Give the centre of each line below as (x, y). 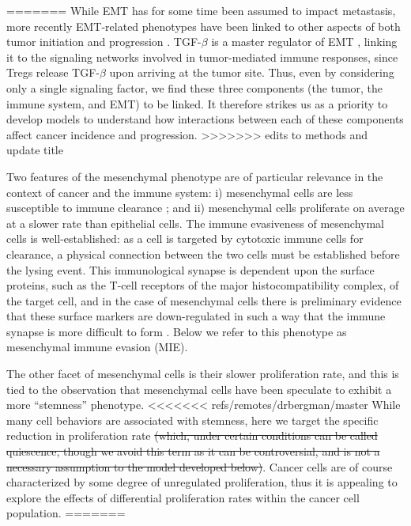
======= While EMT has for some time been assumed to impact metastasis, (201, 10)
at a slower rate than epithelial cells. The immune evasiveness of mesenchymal (196, 223)
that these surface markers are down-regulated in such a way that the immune (196, 316)
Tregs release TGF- (53, 72)
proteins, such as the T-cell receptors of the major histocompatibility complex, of (203, 285)
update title (35, 150)
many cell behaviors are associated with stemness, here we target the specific (192, 420)
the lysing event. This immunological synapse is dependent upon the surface (190, 269)
